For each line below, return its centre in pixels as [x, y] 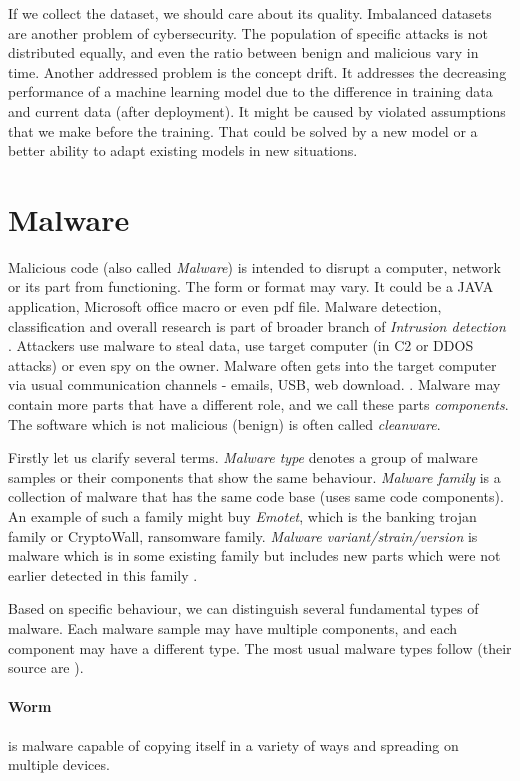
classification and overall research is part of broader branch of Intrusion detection [257, 325]
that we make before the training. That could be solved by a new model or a [243, 130]
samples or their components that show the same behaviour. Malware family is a [254, 476]
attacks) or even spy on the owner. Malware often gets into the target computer [252, 364]
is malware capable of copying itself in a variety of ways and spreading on [233, 744]
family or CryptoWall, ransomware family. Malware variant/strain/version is [243, 535]
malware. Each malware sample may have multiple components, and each [233, 627]
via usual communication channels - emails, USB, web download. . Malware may [254, 384]
